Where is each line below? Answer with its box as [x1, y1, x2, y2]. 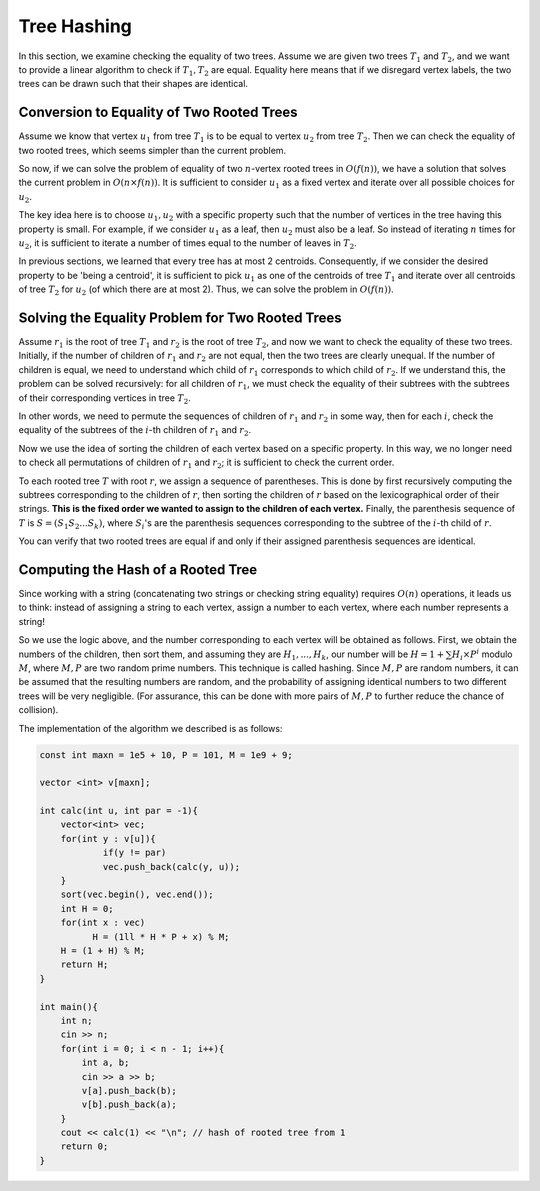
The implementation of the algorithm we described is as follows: [18, 722, 283, 734]
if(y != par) [102, 847, 167, 859]
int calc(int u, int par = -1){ [39, 805, 199, 817]
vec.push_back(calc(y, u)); [102, 861, 240, 872]
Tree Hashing [18, 15, 132, 37]
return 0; [60, 1141, 109, 1152]
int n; [60, 1015, 93, 1026]
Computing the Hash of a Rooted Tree [18, 561, 258, 578]
